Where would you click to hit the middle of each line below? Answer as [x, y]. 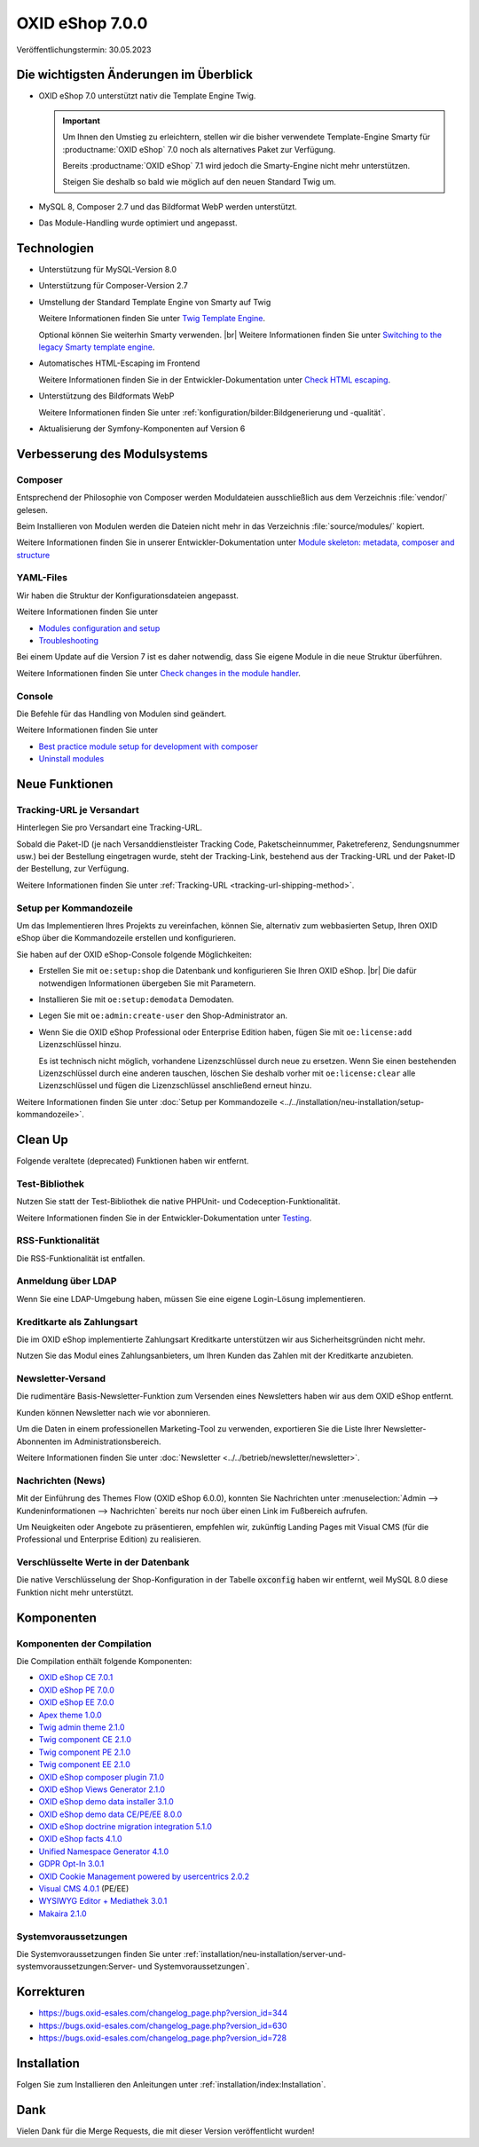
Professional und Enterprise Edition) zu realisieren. [109, 1539]
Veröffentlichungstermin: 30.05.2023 [84, 50]
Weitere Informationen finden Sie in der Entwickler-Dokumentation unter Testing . [164, 1218]
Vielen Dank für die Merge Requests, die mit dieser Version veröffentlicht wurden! [165, 2131]
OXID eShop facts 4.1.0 [81, 1839]
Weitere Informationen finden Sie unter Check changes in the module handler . [159, 673]
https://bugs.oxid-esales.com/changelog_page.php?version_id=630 [163, 2025]
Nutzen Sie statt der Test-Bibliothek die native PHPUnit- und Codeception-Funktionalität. [178, 1202]
